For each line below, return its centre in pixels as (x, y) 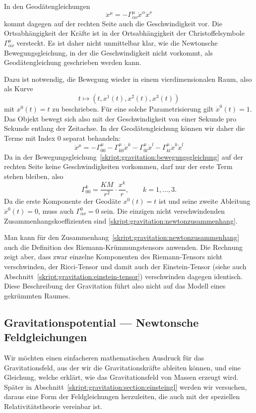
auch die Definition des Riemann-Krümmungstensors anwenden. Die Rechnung (124, 247)
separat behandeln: (92, 138)
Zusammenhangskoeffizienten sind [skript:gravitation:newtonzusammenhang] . (121, 220)
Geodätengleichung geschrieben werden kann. (73, 62)
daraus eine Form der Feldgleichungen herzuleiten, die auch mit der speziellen (122, 396)
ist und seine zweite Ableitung (204, 201)
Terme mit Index (30, 138)
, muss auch (56, 211)
